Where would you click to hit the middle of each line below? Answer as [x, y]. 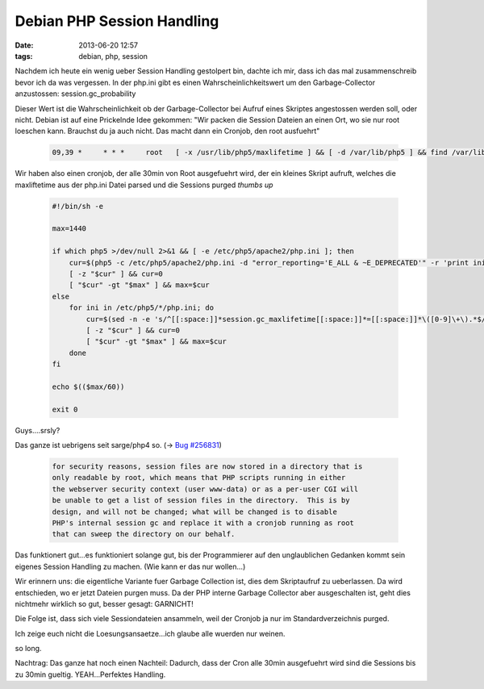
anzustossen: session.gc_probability [75, 94]
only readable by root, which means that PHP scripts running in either [199, 478]
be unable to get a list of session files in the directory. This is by [201, 501]
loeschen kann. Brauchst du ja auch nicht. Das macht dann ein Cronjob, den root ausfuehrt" [167, 131]
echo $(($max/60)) [88, 386]
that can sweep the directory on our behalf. [144, 534]
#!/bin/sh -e [78, 206]
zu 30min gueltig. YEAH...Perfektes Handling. [90, 674]
